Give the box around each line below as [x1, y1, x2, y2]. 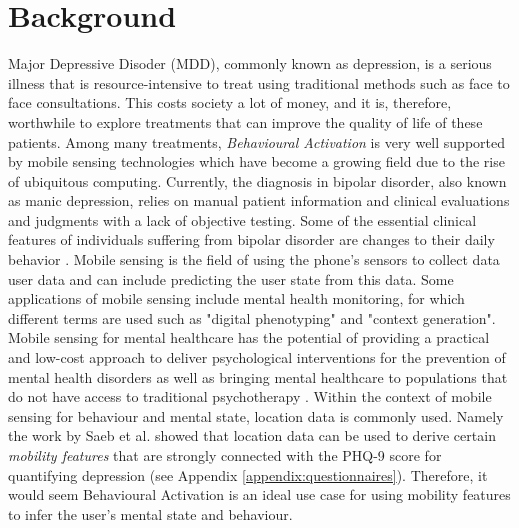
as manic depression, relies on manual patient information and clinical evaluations [8, 190, 510, 211]
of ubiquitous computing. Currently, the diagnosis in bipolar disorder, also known [8, 170, 507, 191]
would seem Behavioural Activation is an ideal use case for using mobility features [8, 484, 511, 505]
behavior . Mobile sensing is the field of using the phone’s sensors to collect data [8, 249, 500, 270]
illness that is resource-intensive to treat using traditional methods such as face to [8, 72, 510, 93]
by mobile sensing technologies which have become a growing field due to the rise [8, 151, 505, 172]
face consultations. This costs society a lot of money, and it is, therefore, [8, 92, 452, 113]
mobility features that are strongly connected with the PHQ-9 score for [8, 445, 442, 465]
